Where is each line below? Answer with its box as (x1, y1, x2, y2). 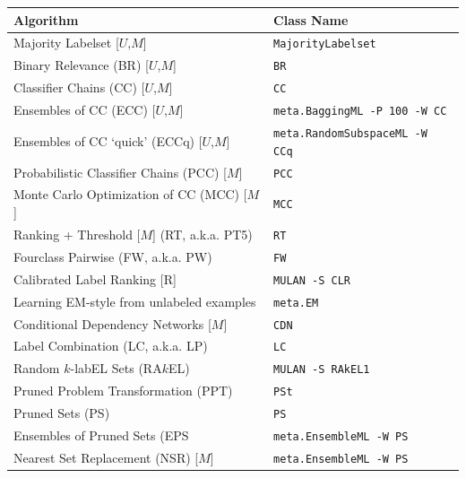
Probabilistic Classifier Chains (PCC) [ (13, 162, 228, 181)
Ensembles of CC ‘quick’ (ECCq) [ (13, 131, 203, 150)
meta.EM (273, 296, 319, 309)
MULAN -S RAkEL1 (273, 363, 370, 377)
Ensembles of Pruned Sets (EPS (13, 426, 189, 445)
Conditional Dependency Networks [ (13, 314, 211, 333)
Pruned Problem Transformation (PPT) (13, 381, 233, 400)
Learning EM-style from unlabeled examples (13, 291, 256, 310)
